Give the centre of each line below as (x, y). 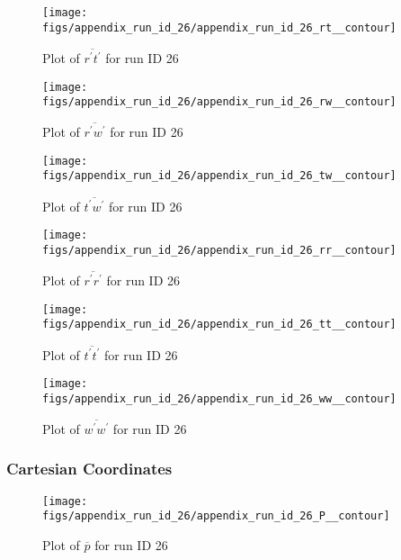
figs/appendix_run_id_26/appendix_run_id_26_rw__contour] (219, 102)
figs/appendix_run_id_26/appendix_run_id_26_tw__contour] (219, 176)
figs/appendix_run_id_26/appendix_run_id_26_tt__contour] (219, 325)
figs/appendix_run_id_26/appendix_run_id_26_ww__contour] (219, 398)
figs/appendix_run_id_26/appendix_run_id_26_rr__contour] (219, 251)
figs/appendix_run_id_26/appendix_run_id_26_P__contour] (216, 516)
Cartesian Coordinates (89, 469)
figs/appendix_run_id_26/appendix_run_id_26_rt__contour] (219, 27)
